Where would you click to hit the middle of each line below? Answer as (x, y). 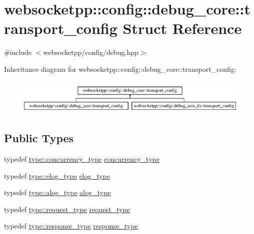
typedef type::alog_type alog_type (57, 192)
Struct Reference (182, 28)
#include (18, 52)
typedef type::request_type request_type (67, 209)
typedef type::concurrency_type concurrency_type (82, 159)
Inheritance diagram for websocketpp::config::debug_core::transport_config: (120, 69)
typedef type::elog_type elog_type (57, 175)
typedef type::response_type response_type (71, 226)
